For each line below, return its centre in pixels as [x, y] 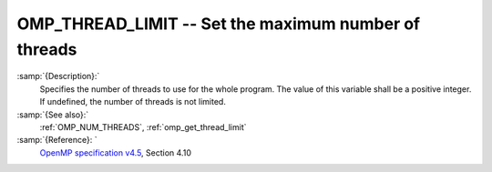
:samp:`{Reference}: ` [57, 140]
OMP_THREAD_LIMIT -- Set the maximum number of [219, 24]
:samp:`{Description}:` [58, 76]
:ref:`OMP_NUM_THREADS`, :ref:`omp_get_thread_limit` [143, 126]
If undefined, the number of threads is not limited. [133, 102]
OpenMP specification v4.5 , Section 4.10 [115, 152]
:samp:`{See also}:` [53, 115]
